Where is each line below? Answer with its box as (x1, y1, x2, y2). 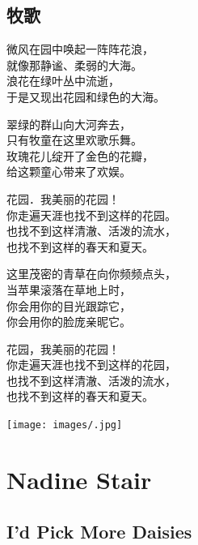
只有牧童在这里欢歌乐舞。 (6, 131, 142, 148)
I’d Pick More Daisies (6, 518, 192, 543)
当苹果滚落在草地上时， (6, 281, 131, 298)
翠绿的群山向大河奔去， (6, 115, 131, 132)
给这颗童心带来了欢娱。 (6, 163, 131, 180)
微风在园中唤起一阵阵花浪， (6, 41, 154, 58)
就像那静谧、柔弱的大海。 (6, 56, 142, 73)
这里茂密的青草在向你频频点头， (6, 265, 176, 282)
